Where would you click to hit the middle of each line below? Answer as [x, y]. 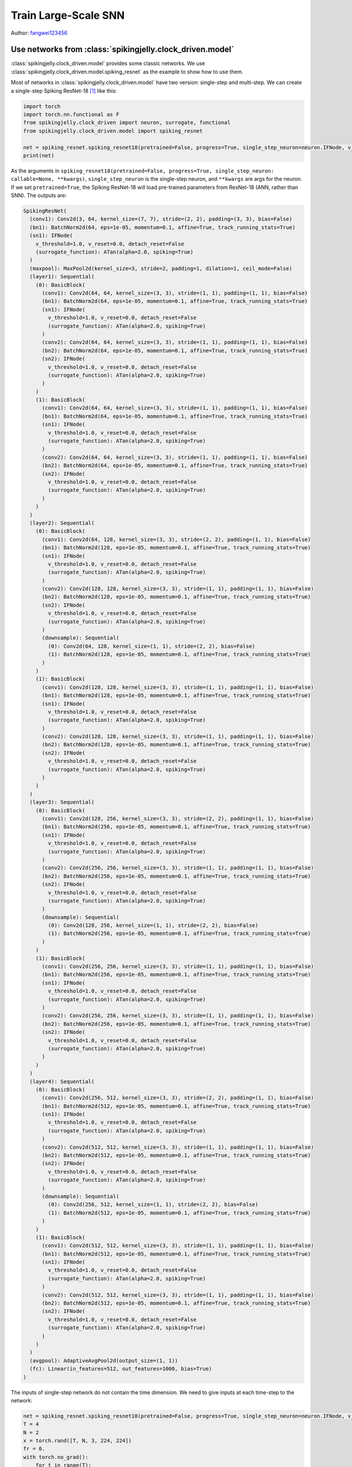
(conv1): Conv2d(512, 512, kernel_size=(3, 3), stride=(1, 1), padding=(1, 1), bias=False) [178, 1246]
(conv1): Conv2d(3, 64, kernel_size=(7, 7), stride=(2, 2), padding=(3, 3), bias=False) [161, 219]
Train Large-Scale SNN [68, 15]
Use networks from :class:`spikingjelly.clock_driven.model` [123, 50]
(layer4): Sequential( [62, 1081]
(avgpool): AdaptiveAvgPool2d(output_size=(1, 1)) [104, 1360]
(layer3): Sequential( [62, 802]
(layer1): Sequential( [62, 277]
